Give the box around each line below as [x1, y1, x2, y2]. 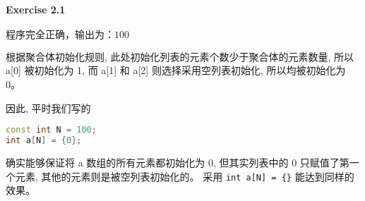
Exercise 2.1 [6, 1, 66, 16]
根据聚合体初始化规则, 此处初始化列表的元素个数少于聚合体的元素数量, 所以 [6, 49, 354, 63]
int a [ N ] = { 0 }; [6, 135, 82, 146]
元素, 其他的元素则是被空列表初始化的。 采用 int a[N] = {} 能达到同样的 [15, 169, 354, 183]
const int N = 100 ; [6, 125, 97, 135]
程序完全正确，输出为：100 [6, 30, 129, 40]
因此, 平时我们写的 [6, 100, 91, 115]
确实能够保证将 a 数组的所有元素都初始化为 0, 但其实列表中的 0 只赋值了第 [6, 154, 349, 169]
